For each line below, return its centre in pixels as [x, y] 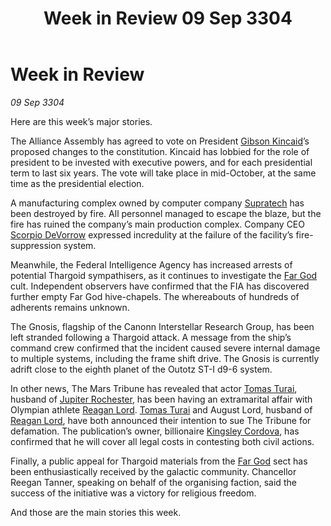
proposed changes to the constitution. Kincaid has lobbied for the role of [160, 151]
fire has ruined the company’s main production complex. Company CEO [157, 224]
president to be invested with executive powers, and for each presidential [161, 162]
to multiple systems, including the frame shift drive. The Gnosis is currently [165, 358]
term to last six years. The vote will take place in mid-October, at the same [163, 173]
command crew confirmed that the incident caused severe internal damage [165, 348]
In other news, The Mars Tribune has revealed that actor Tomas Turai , [154, 388]
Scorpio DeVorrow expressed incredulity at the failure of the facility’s [152, 234]
